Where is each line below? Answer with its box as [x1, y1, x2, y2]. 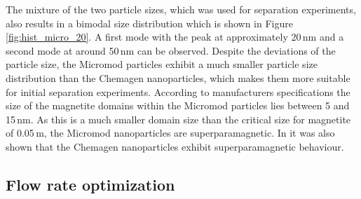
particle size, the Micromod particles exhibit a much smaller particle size [6, 57, 318, 71]
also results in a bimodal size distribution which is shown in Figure [6, 15, 293, 30]
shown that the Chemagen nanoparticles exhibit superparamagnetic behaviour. [6, 139, 344, 153]
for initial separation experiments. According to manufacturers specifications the [6, 84, 350, 99]
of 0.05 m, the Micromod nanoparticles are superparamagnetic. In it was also [6, 125, 335, 140]
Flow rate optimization [6, 173, 175, 195]
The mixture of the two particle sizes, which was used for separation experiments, [6, 2, 356, 16]
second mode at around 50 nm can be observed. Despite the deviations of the [6, 43, 336, 57]
